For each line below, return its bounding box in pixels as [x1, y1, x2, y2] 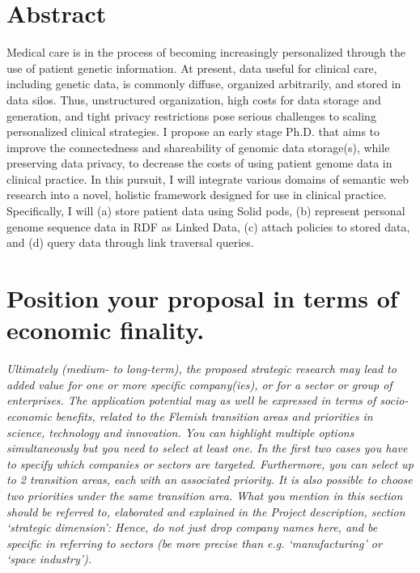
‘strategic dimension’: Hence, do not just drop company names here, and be [6, 519, 378, 536]
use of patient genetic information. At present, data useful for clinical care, [6, 59, 377, 76]
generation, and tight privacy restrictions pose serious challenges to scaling [6, 107, 376, 124]
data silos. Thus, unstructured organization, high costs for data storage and [6, 91, 381, 108]
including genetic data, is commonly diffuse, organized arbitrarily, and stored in [6, 75, 401, 92]
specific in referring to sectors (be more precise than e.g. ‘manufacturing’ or [6, 534, 382, 551]
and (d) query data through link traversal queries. [6, 234, 254, 251]
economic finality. [6, 313, 205, 346]
